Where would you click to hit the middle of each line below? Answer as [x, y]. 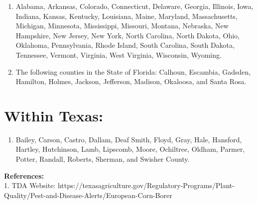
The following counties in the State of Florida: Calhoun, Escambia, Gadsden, [133, 71]
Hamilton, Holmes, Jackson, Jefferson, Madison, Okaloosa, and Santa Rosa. [131, 81]
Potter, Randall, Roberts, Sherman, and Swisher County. [103, 159]
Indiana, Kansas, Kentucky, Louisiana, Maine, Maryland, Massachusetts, [127, 16]
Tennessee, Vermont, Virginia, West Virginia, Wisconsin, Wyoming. [119, 54]
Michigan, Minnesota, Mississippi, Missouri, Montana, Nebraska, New [122, 26]
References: [24, 175]
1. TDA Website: [30, 185]
